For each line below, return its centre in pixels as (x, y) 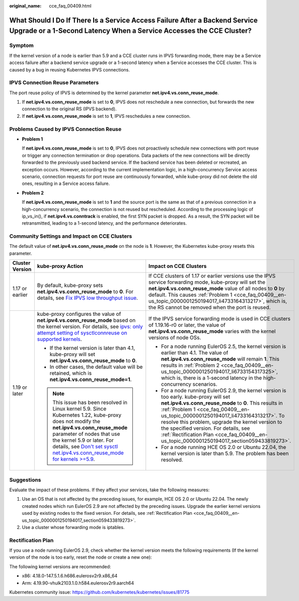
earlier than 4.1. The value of (195, 353)
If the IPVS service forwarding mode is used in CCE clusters (219, 319)
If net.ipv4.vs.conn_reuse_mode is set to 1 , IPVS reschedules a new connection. (106, 116)
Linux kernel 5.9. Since (80, 409)
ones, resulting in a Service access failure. (66, 183)
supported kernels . (60, 339)
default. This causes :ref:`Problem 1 (191, 295)
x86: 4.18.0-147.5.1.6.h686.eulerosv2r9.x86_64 (70, 576)
